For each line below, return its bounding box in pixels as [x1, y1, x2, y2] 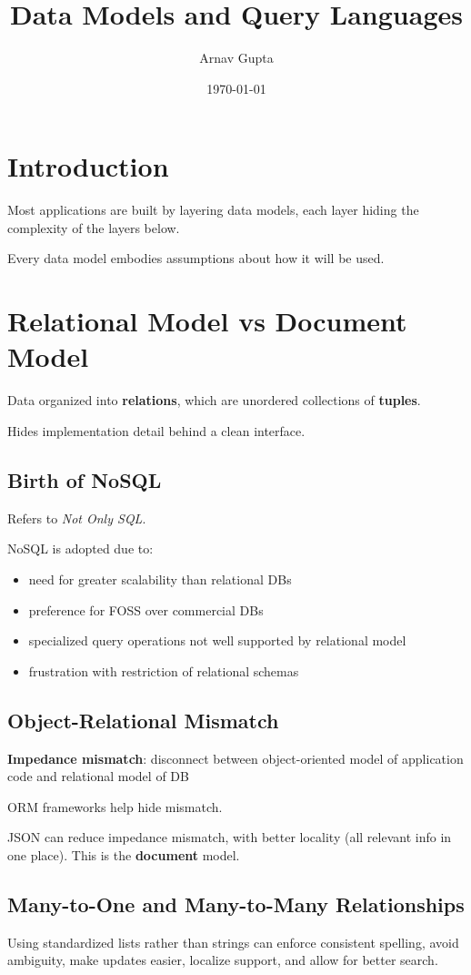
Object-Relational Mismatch [7, 706, 279, 734]
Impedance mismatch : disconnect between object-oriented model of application [7, 748, 464, 767]
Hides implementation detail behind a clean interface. [7, 421, 306, 440]
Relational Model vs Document [7, 302, 407, 340]
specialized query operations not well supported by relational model [28, 631, 406, 650]
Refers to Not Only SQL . [7, 508, 146, 527]
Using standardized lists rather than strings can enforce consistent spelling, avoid [7, 932, 459, 951]
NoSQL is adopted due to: [7, 539, 154, 558]
